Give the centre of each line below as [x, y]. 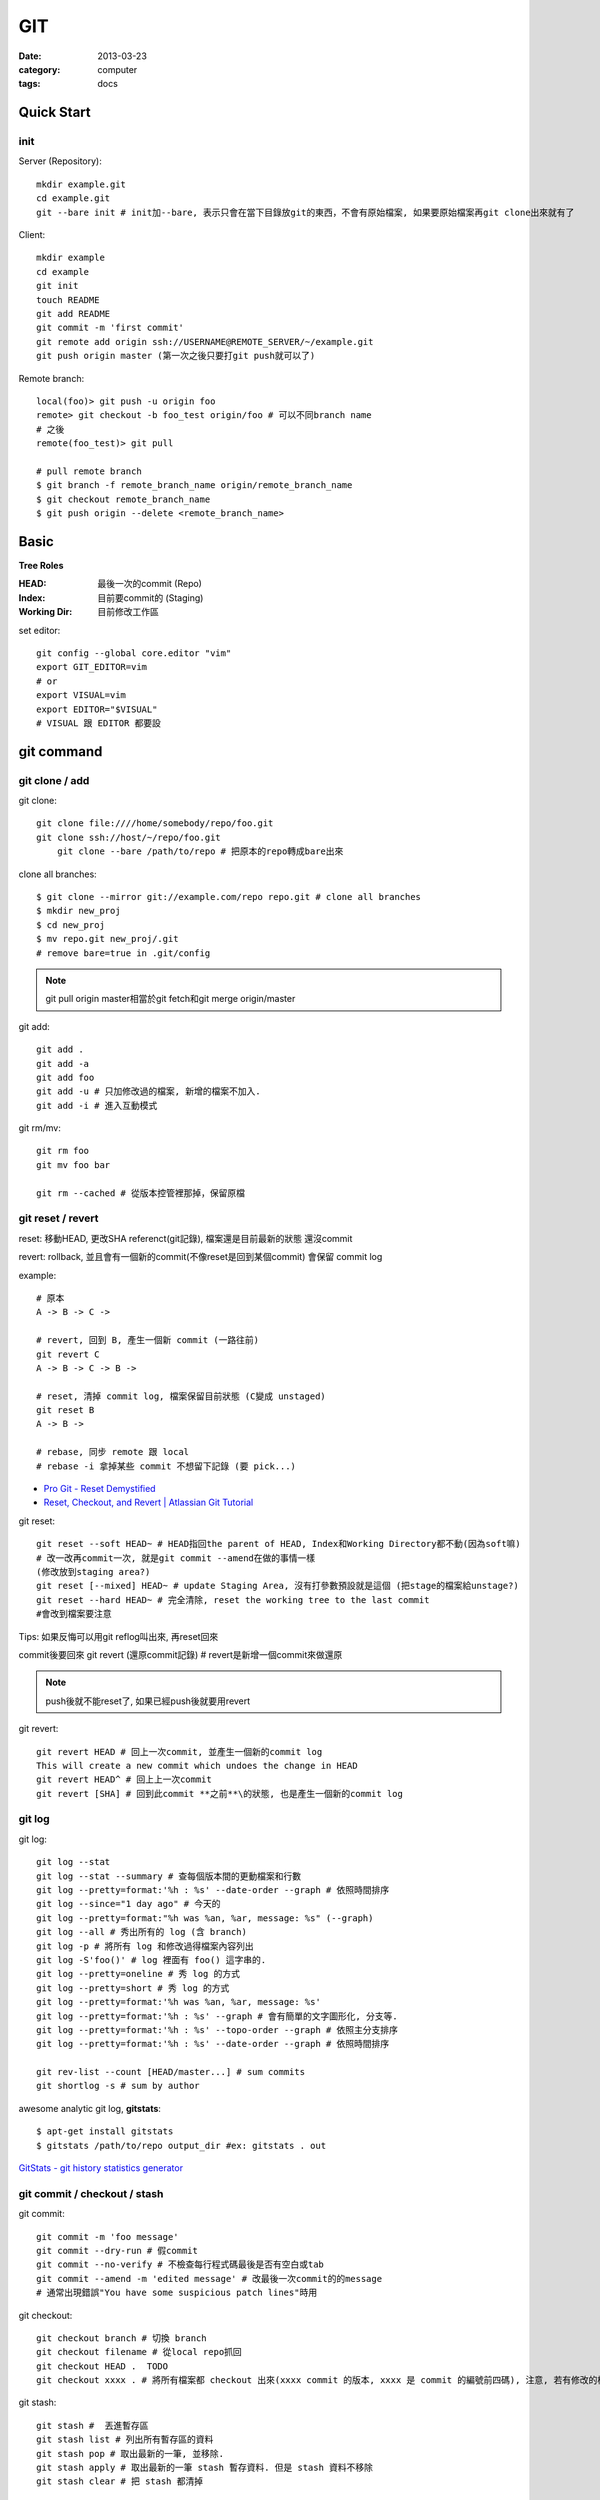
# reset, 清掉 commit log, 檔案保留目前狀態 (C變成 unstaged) [181, 1396]
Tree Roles [41, 565]
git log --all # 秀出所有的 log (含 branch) [141, 1932]
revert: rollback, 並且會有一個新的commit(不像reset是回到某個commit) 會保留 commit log [200, 1257]
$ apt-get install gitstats [105, 2131]
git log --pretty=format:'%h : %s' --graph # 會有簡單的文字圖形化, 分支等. [217, 2016]
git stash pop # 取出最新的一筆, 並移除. [130, 2453]
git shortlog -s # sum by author [118, 2086]
